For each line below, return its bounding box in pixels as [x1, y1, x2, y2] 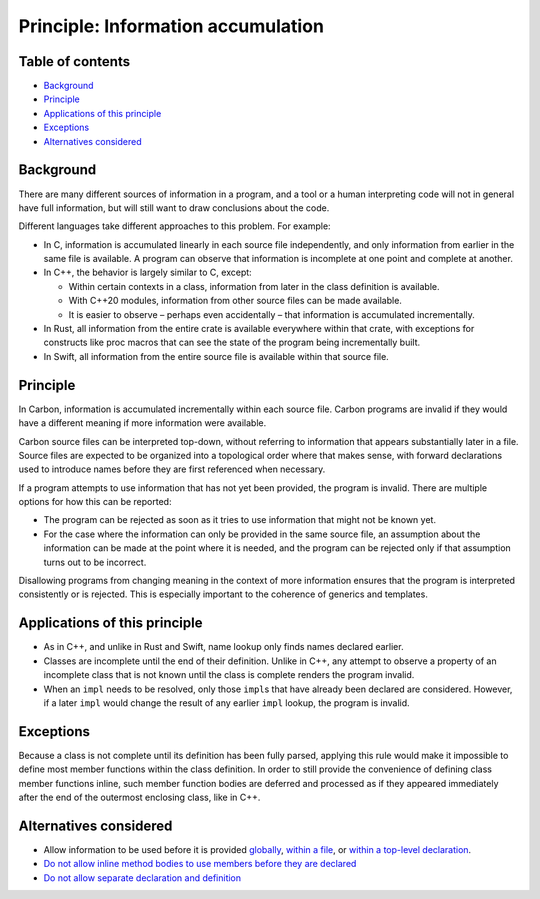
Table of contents [18, 53, 130, 70]
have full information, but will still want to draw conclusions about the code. [18, 201, 330, 214]
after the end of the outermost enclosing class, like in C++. [18, 791, 261, 803]
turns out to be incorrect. [43, 556, 147, 568]
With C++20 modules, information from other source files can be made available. [68, 295, 402, 307]
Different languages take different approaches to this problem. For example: [18, 220, 331, 232]
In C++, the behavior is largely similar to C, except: [43, 266, 252, 279]
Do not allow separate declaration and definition [43, 871, 242, 884]
